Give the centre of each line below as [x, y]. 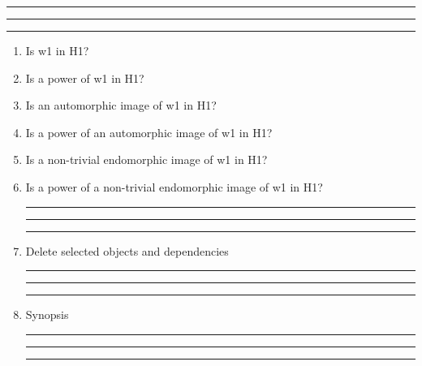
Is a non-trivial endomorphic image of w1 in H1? [146, 159]
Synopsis [47, 314]
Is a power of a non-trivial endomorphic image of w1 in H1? [174, 186]
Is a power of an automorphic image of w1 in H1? [149, 132]
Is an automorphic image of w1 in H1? [121, 105]
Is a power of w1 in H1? [85, 78]
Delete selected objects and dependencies [127, 250]
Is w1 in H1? [57, 50]
